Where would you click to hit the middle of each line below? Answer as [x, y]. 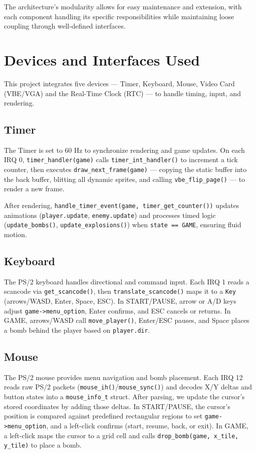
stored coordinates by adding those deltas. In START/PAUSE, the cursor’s [117, 406]
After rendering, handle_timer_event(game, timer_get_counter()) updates [122, 205]
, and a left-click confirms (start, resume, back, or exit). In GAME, [147, 425]
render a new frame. [34, 189]
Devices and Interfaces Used [102, 59]
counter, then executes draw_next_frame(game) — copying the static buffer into [125, 169]
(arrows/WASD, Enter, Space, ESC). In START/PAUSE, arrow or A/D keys [120, 301]
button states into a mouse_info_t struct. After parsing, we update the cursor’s [125, 397]
